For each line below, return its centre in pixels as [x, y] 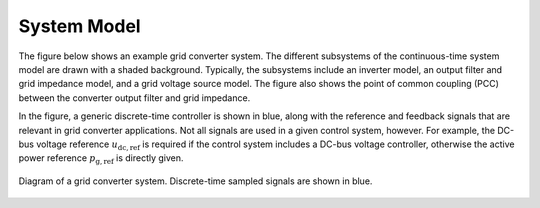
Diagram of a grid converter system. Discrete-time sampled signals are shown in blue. [195, 181]
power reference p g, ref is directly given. [101, 159]
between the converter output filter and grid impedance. [134, 97]
